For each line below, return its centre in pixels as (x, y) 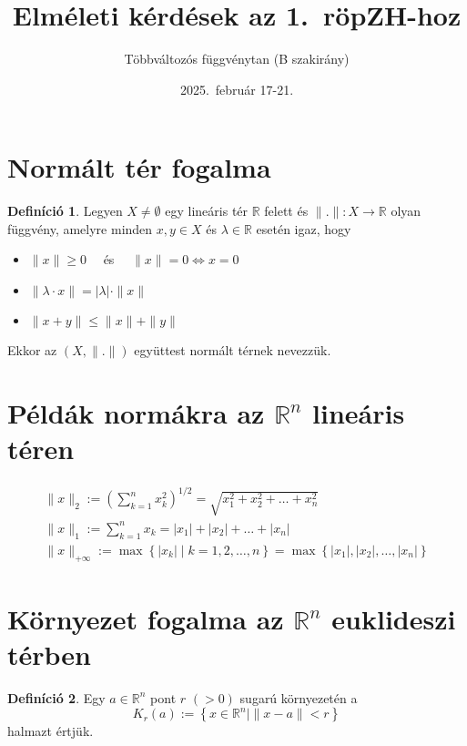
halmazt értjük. (51, 731)
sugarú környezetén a (299, 697)
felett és (286, 211)
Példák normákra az (136, 412)
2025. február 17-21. (237, 89)
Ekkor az (32, 350)
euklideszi (394, 618)
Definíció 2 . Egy (56, 697)
